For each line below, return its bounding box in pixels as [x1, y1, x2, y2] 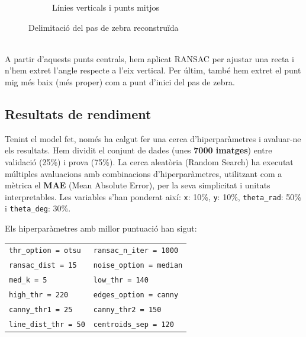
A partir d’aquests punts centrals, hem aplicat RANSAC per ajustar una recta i [5, 52, 294, 65]
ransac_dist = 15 [9, 261, 77, 270]
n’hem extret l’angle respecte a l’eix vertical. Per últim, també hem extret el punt [5, 64, 301, 76]
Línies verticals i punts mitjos [52, 1, 159, 13]
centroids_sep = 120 [93, 320, 174, 329]
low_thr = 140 [93, 276, 149, 285]
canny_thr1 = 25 [9, 306, 73, 314]
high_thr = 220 [9, 291, 69, 300]
